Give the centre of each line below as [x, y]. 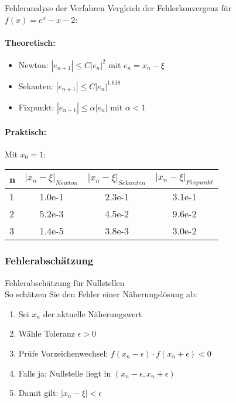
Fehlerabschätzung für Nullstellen [65, 282]
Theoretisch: [30, 42]
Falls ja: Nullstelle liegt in [65, 373]
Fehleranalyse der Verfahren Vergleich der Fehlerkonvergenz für [118, 8]
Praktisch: [26, 131]
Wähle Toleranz [47, 333]
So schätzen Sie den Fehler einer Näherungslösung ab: [101, 294]
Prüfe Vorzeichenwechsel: [63, 353]
